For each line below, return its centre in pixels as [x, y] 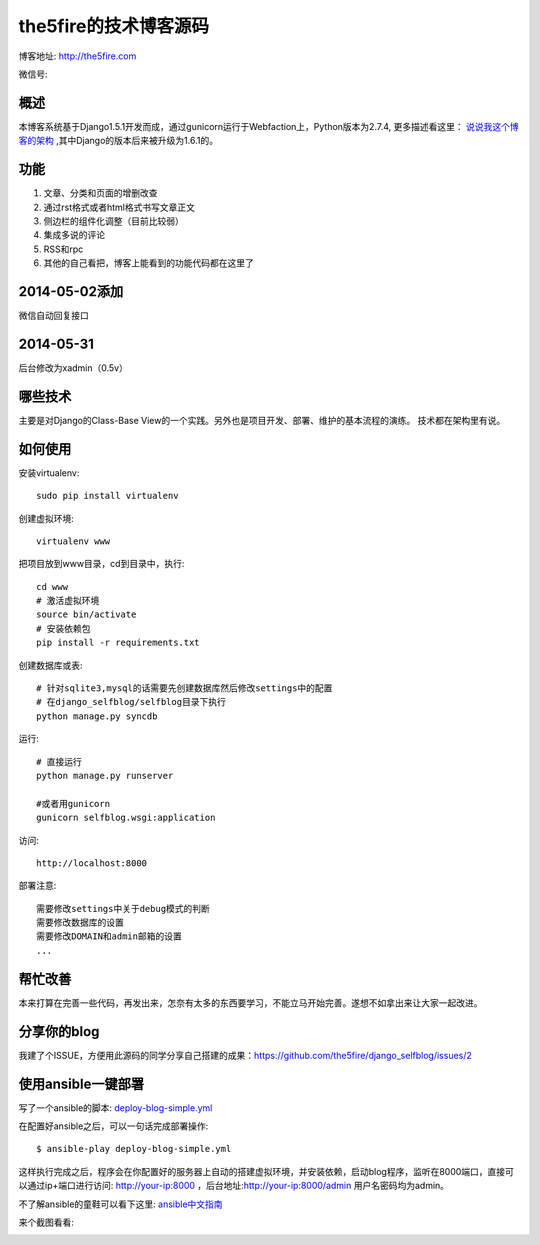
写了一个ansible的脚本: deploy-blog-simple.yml [115, 1107]
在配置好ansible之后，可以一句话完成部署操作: [113, 1126]
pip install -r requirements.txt [118, 643]
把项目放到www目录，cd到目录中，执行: [101, 564]
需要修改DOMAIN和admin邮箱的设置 [109, 936]
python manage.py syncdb [97, 716]
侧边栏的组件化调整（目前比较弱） [113, 221]
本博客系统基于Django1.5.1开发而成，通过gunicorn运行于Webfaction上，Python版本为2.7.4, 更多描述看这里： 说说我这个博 [268, 126]
